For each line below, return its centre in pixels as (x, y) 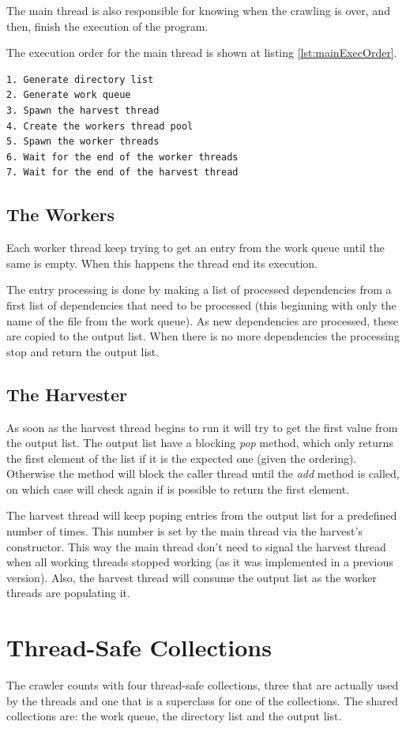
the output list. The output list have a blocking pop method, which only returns (200, 443)
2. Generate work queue (69, 95)
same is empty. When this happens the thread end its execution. (162, 263)
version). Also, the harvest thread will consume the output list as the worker (192, 577)
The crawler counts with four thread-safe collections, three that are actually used (203, 685)
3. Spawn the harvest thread (83, 110)
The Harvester (67, 394)
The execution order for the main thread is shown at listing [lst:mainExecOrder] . (202, 53)
